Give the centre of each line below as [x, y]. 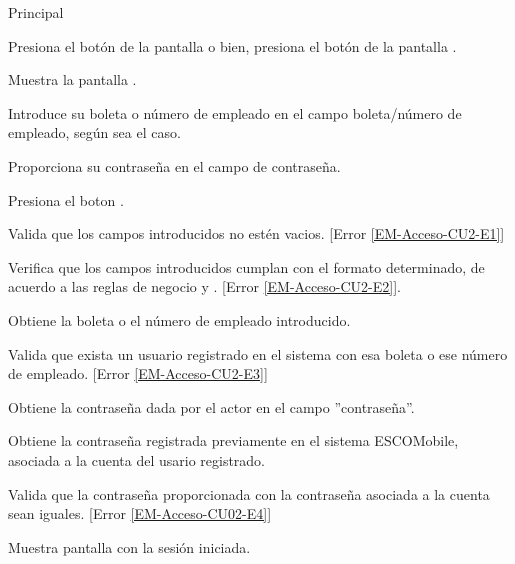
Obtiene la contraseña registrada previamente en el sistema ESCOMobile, [233, 440]
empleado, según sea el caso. [94, 132]
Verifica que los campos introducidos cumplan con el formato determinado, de [246, 266]
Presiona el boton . [66, 199]
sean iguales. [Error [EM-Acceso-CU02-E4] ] [140, 513]
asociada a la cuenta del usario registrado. [137, 459]
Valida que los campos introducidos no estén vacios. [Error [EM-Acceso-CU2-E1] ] [256, 233]
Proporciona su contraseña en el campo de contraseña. [174, 165]
